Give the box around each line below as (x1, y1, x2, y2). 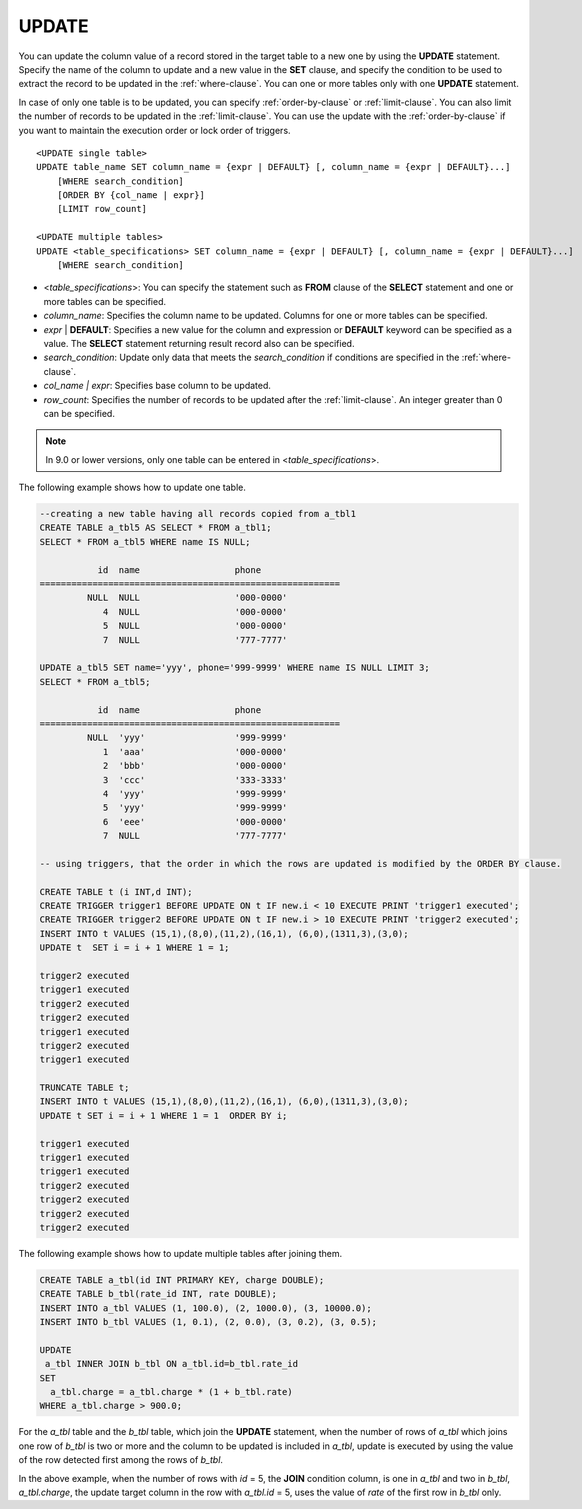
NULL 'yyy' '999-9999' (86, 732, 288, 744)
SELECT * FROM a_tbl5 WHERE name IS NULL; (39, 536, 251, 547)
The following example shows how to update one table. (18, 481, 247, 494)
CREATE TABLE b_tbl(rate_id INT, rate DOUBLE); (39, 1288, 277, 1300)
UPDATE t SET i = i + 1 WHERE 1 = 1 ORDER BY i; (39, 1110, 288, 1121)
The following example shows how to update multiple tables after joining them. (18, 1247, 343, 1259)
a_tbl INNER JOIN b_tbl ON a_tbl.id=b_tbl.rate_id (45, 1358, 299, 1370)
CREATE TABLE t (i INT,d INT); (39, 886, 194, 897)
